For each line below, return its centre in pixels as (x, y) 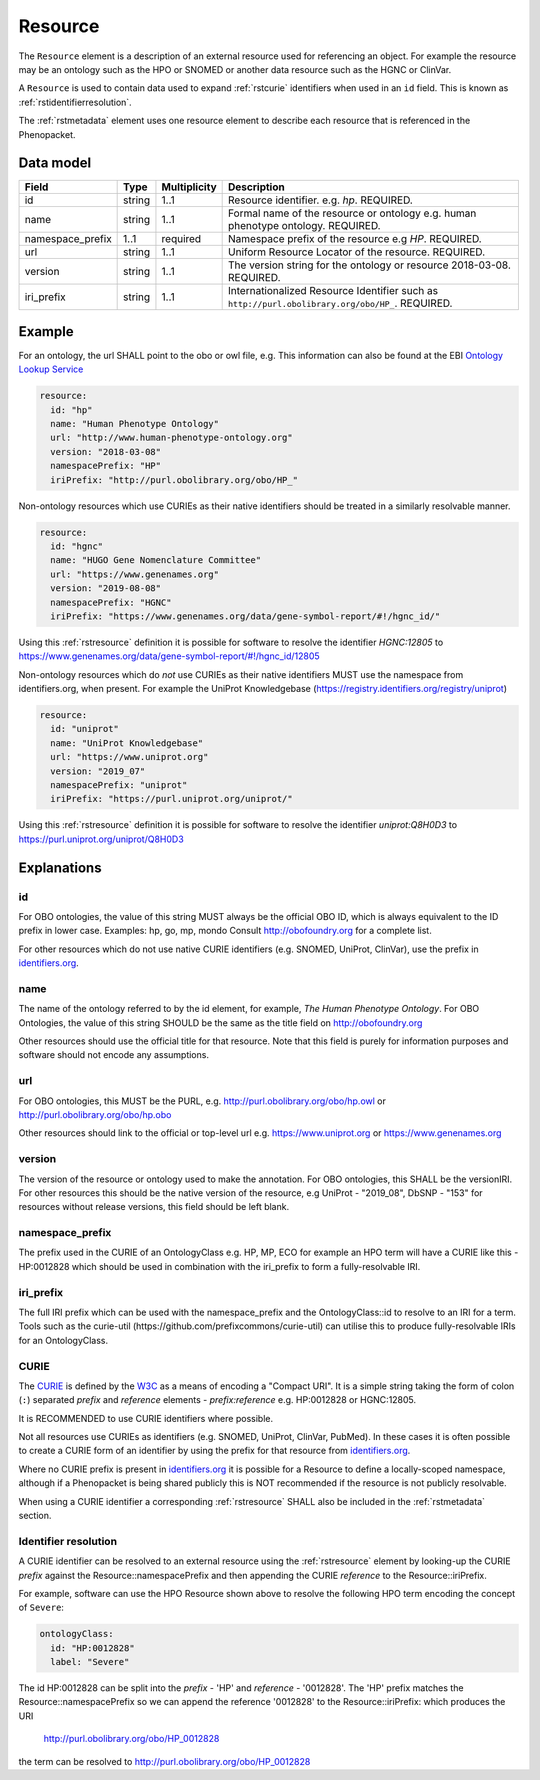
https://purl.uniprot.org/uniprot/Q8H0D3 (101, 839)
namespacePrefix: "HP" (106, 466)
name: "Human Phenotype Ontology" (135, 424)
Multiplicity (189, 187)
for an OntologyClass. (63, 1340)
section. (35, 1516)
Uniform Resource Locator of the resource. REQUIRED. (356, 252)
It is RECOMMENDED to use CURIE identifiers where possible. (146, 1418)
